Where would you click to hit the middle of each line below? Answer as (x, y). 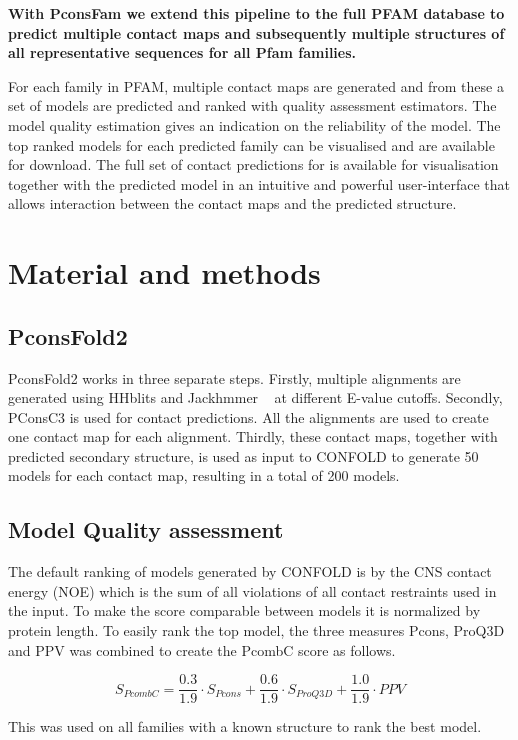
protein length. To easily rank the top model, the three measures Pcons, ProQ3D (256, 630)
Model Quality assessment (146, 529)
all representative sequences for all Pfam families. (182, 52)
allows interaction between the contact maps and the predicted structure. (232, 203)
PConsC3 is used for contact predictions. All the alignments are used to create (248, 416)
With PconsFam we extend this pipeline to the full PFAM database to (256, 13)
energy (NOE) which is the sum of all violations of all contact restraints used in (252, 590)
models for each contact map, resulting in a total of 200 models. (204, 475)
